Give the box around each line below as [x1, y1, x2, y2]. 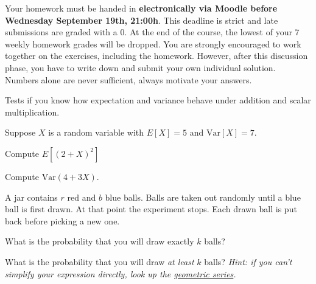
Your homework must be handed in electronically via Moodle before [5, 2, 278, 14]
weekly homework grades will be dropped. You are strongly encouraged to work [5, 37, 301, 50]
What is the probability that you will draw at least [5, 255, 194, 268]
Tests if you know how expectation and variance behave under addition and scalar [5, 94, 311, 106]
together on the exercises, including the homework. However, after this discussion [5, 49, 308, 62]
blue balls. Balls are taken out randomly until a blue [105, 190, 301, 203]
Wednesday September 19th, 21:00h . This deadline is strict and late [5, 13, 278, 26]
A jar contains [5, 190, 58, 203]
